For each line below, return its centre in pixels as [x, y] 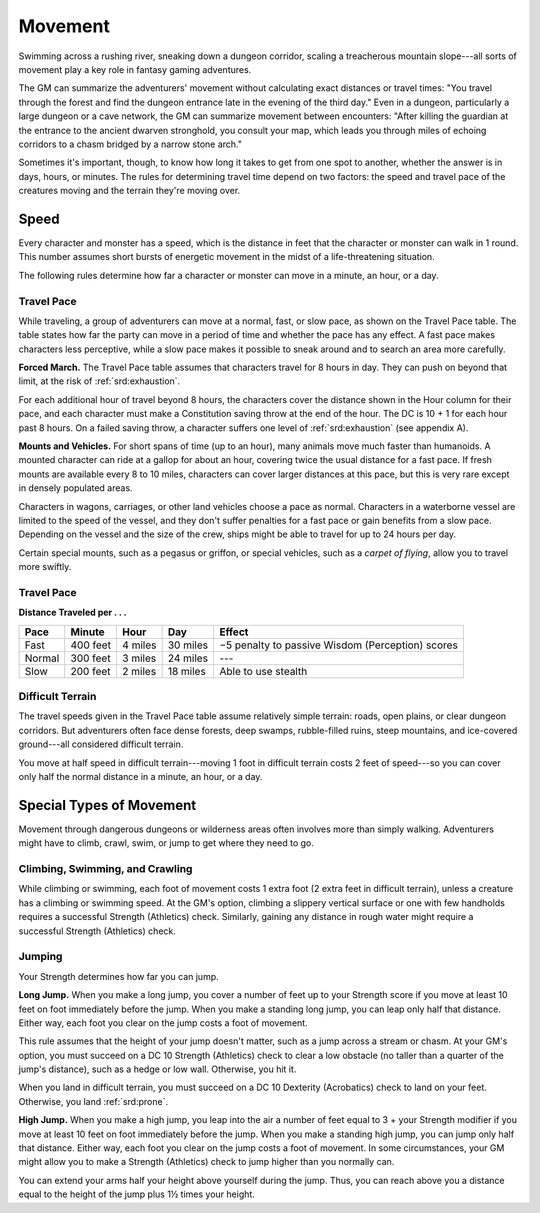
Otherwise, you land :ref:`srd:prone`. [93, 1101]
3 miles [139, 658]
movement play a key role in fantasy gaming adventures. [135, 69]
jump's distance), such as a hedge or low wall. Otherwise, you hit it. [157, 1069]
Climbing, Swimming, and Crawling [105, 869]
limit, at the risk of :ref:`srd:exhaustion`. [99, 381]
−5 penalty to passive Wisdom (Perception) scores [339, 645]
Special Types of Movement [107, 805]
